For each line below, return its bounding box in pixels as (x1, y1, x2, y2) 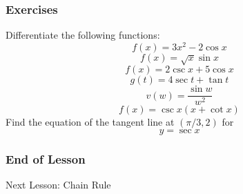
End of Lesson (6, 150, 86, 167)
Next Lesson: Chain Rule (6, 177, 111, 192)
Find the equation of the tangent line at (6, 115, 175, 129)
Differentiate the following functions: (6, 28, 160, 42)
